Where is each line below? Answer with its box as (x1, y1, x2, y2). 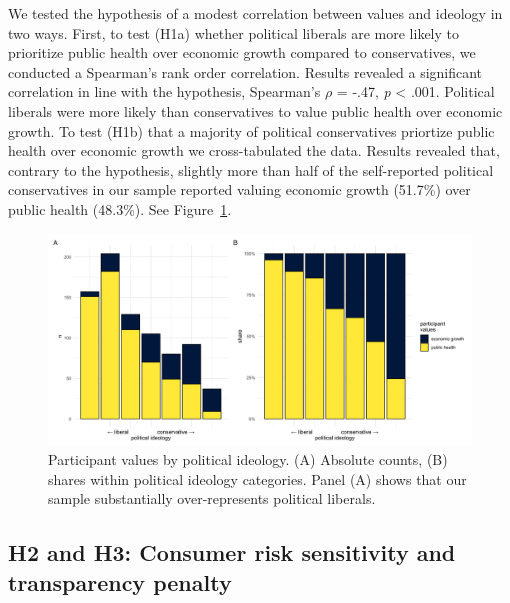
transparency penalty (8, 566, 232, 597)
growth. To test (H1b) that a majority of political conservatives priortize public (8, 120, 495, 141)
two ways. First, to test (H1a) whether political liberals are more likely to (8, 22, 459, 43)
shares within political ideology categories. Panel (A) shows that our (48, 468, 467, 489)
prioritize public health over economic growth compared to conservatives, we (8, 42, 476, 63)
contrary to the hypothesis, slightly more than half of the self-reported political (8, 159, 494, 180)
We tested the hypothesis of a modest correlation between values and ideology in (8, 3, 503, 23)
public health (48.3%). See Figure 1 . (8, 198, 232, 219)
